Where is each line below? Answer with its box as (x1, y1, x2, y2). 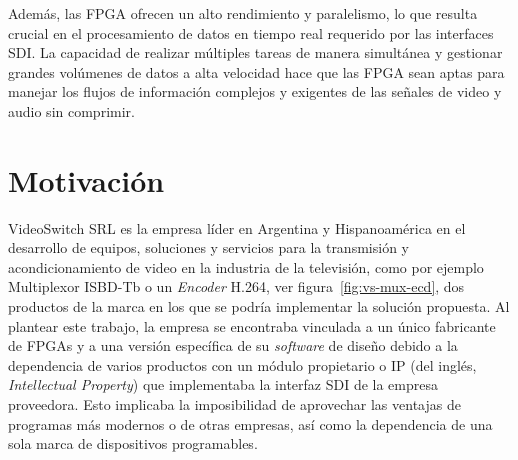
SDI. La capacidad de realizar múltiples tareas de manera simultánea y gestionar (8, 42, 503, 63)
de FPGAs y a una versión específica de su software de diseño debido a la (8, 335, 458, 356)
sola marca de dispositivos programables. (8, 433, 258, 454)
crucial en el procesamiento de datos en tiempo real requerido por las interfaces (8, 22, 494, 43)
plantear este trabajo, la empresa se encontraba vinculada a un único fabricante (8, 315, 496, 336)
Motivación (8, 159, 165, 200)
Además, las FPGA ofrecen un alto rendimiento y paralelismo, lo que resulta (8, 3, 478, 23)
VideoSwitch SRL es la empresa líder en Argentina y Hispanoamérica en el (8, 217, 466, 238)
